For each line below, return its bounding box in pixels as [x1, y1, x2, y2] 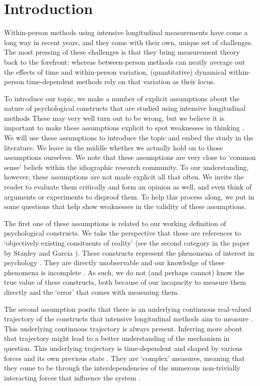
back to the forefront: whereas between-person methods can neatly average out [4, 56, 245, 67]
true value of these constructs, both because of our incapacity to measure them [4, 277, 246, 287]
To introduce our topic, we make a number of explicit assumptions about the [4, 93, 239, 103]
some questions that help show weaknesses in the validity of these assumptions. [4, 201, 246, 212]
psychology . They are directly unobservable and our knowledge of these [4, 257, 225, 268]
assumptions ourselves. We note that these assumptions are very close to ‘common [4, 152, 256, 162]
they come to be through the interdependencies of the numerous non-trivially [4, 362, 240, 373]
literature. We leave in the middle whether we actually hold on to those [4, 142, 223, 152]
